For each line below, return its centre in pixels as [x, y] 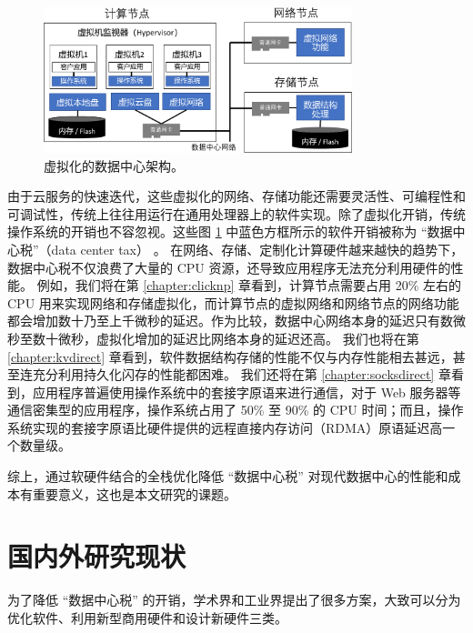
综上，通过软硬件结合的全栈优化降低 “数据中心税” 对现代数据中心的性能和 [228, 476]
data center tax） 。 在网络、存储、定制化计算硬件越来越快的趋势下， [257, 249]
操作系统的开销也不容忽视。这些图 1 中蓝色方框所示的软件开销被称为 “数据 [230, 231]
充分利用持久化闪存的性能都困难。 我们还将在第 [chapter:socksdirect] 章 [242, 374]
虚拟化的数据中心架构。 [114, 165]
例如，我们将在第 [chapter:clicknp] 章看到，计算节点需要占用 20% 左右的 [249, 285]
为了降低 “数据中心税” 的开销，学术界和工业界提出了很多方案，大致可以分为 [234, 600]
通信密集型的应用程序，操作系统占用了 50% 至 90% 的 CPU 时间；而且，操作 [236, 410]
